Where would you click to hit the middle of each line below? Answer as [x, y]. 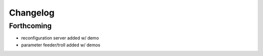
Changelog [32, 13]
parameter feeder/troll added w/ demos [61, 45]
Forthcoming [30, 26]
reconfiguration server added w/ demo [60, 38]
